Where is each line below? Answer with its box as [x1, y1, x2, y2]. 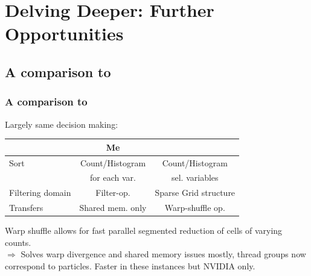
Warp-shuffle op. [164, 201, 225, 214]
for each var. [90, 171, 136, 184]
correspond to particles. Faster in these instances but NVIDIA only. [5, 259, 255, 272]
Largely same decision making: [5, 118, 118, 130]
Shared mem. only [79, 201, 147, 214]
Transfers [9, 201, 43, 214]
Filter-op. [95, 186, 130, 199]
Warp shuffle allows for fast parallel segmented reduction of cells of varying [5, 224, 283, 237]
